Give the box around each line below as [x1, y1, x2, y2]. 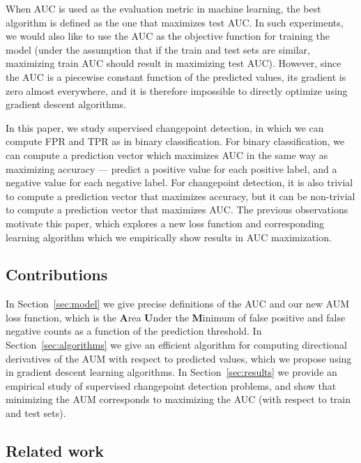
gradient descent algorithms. [6, 97, 126, 112]
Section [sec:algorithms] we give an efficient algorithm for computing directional [6, 337, 347, 352]
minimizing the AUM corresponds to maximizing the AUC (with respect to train [6, 392, 351, 407]
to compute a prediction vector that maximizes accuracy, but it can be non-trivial [6, 188, 355, 203]
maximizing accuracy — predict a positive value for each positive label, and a [6, 161, 337, 176]
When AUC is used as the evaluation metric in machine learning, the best [6, 1, 321, 15]
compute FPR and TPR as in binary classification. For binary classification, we [6, 134, 345, 149]
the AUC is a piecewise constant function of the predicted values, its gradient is [6, 69, 346, 84]
